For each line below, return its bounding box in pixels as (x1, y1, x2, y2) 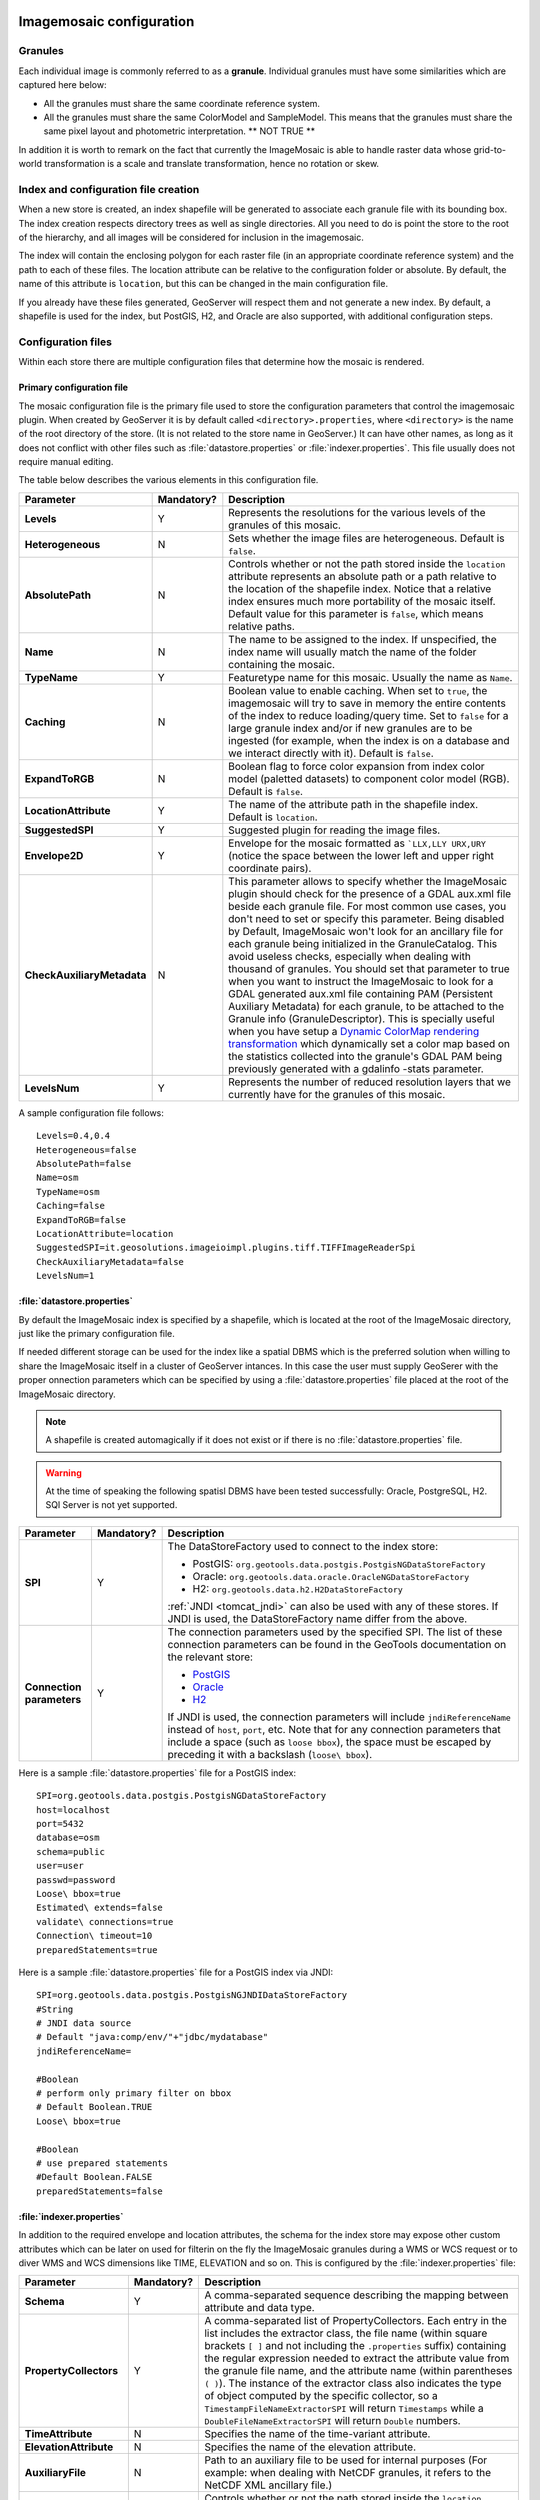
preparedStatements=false (36, 2185, 164, 2197)
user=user (36, 1860, 84, 1872)
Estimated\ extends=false (36, 1902, 164, 1914)
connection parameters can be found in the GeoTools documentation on (167, 1637, 507, 1651)
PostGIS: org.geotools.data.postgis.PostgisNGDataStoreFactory (192, 1556, 486, 1570)
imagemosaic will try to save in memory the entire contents (228, 696, 507, 710)
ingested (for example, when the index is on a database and (228, 733, 510, 747)
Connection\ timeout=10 (36, 1930, 153, 1942)
